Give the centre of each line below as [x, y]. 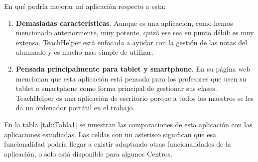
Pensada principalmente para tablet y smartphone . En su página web [133, 68]
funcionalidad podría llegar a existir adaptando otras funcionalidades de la [118, 144]
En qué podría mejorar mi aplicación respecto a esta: [85, 6]
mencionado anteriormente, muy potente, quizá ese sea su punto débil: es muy [135, 33]
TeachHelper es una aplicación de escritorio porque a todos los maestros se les [134, 98]
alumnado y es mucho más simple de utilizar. [84, 52]
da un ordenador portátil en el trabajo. [75, 108]
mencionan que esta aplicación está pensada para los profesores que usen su [131, 78]
